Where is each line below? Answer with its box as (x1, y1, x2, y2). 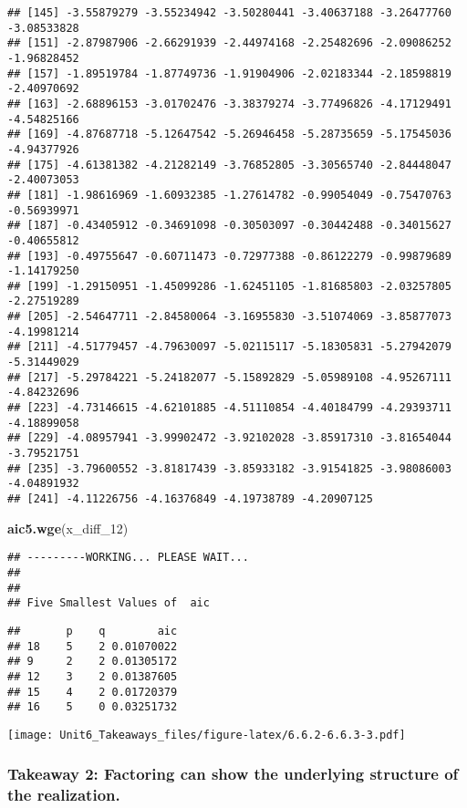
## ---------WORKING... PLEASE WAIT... (7, 551, 249, 565)
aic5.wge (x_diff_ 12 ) (7, 518, 129, 537)
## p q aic (7, 624, 178, 637)
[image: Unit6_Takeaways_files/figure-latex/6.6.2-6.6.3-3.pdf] (7, 728, 406, 741)
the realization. (7, 783, 120, 806)
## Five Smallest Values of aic (7, 596, 210, 610)
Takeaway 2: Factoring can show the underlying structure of (7, 762, 459, 785)
